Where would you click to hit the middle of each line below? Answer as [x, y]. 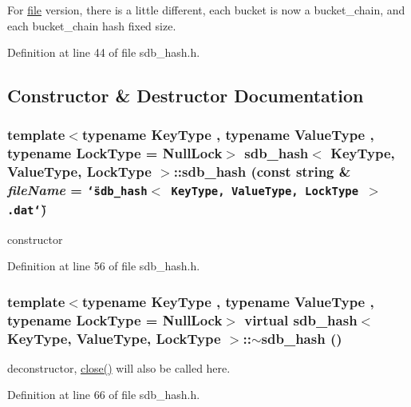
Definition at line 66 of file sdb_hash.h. [104, 395]
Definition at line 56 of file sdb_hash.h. [104, 266]
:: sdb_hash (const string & [262, 172]
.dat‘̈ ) [27, 208]
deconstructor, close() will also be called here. [119, 367]
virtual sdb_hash [301, 319]
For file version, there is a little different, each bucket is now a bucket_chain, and [206, 10]
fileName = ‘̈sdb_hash [77, 190]
